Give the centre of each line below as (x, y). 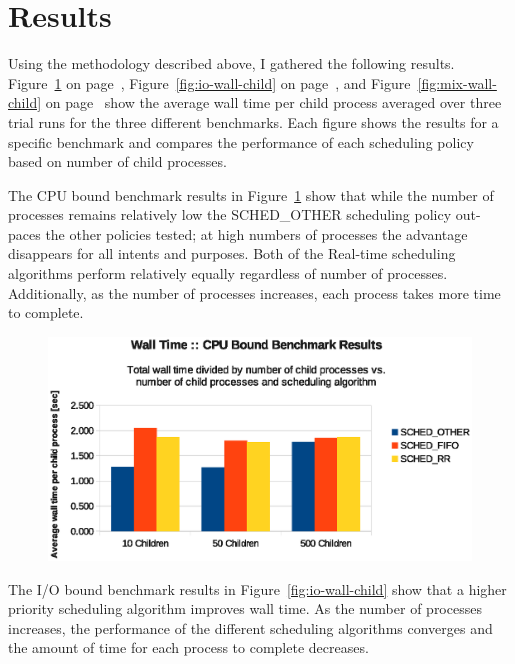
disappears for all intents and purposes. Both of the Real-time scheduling (232, 253)
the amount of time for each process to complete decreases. (188, 647)
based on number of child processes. (117, 161)
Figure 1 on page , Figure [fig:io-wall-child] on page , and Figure (209, 82)
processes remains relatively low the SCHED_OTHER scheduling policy (230, 214)
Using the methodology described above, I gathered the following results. (231, 63)
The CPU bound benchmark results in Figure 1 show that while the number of (251, 194)
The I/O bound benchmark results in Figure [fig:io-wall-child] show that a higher (257, 588)
